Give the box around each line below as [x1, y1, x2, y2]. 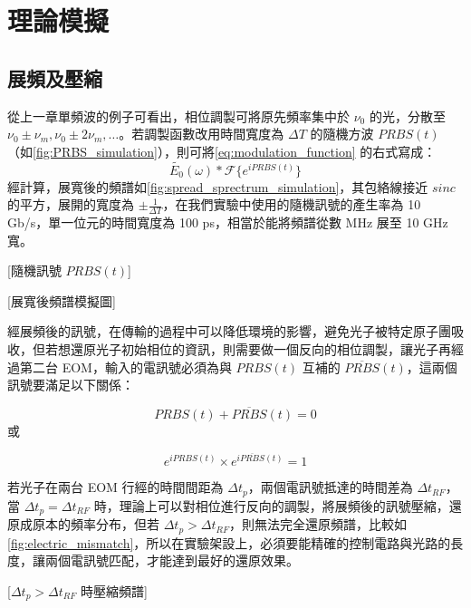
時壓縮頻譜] [80, 581, 148, 600]
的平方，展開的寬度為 [7, 195, 134, 214]
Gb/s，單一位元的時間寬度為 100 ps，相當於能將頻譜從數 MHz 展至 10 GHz [7, 213, 448, 231]
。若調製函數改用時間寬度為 [119, 124, 284, 143]
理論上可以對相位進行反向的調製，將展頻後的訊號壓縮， [119, 496, 449, 515]
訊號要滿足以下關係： [7, 375, 134, 394]
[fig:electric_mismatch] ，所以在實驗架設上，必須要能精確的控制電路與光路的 [7, 533, 451, 552]
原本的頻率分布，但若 [32, 515, 159, 534]
